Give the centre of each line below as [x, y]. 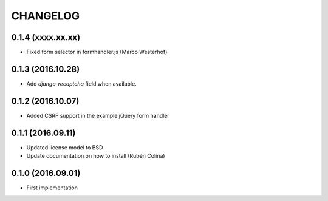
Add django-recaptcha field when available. [81, 83]
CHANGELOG [46, 16]
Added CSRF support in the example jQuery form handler [98, 115]
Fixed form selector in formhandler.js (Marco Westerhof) [97, 52]
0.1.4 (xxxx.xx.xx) [46, 37]
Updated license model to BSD [65, 147]
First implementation [52, 188]
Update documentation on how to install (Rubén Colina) [96, 156]
